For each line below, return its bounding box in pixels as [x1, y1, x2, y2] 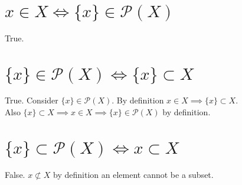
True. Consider [5, 94, 58, 106]
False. [5, 168, 25, 180]
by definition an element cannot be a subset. [53, 168, 214, 180]
